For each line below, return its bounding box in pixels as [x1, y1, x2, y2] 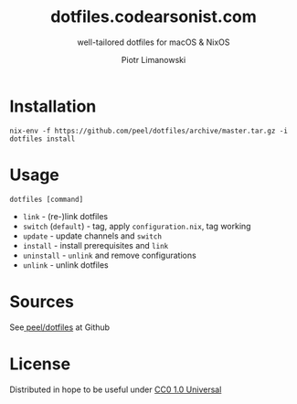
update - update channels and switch [22, 230, 163, 241]
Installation [9, 96, 97, 116]
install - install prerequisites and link [22, 239, 169, 250]
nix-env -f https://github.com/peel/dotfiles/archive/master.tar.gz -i [9, 126, 288, 135]
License [9, 354, 71, 374]
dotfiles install [9, 134, 76, 144]
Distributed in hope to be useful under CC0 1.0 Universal [9, 384, 222, 395]
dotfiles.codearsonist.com [49, 6, 258, 27]
